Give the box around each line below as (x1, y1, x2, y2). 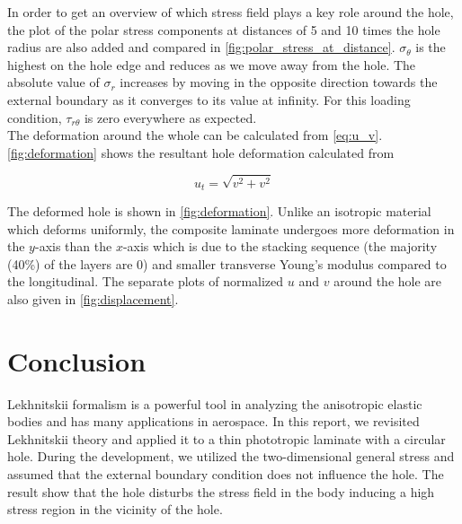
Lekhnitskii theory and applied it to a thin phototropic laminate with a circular (7, 429, 446, 448)
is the (415, 38, 446, 57)
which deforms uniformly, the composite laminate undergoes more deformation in (7, 219, 455, 238)
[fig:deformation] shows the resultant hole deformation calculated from (7, 143, 395, 162)
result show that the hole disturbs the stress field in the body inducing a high (7, 482, 435, 501)
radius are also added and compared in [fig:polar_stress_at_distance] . (7, 38, 395, 57)
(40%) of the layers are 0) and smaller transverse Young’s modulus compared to (7, 254, 447, 273)
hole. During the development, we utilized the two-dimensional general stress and (7, 447, 455, 466)
